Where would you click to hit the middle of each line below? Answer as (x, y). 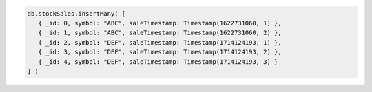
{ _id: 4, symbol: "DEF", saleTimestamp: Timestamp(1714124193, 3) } (158, 61)
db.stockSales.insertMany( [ (76, 13)
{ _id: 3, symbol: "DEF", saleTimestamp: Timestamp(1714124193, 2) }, (160, 52)
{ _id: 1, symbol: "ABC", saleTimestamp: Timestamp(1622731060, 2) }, (160, 33)
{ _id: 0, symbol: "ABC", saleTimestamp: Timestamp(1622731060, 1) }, (160, 23)
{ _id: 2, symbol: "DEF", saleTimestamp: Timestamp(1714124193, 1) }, (160, 42)
